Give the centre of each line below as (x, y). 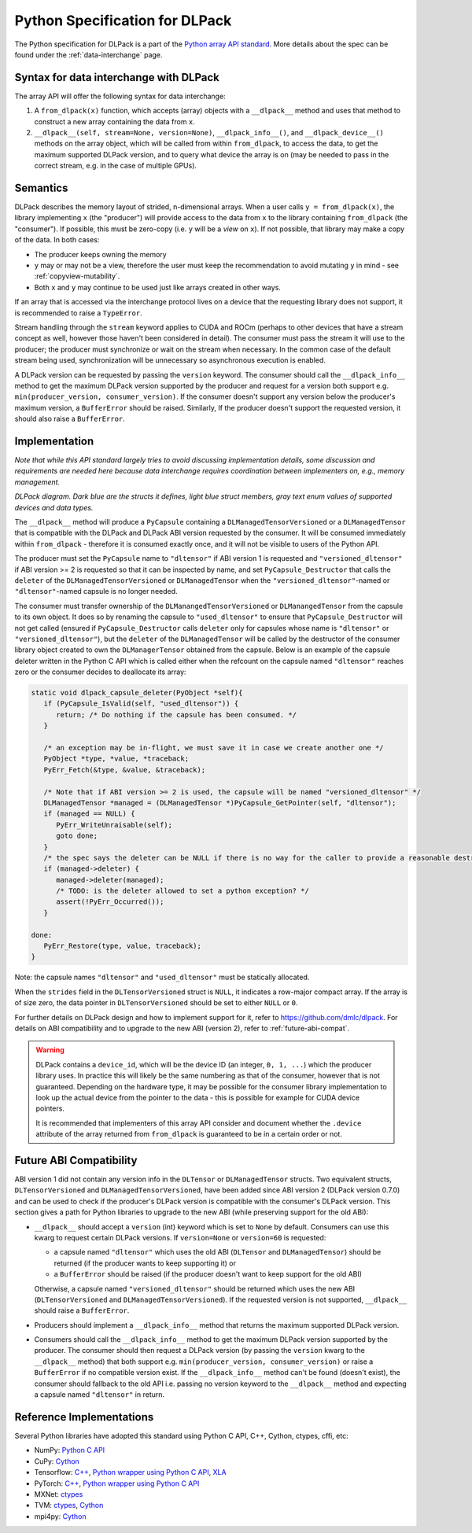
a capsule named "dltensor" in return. (100, 1395)
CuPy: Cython (57, 1461)
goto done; (77, 836)
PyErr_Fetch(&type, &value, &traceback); (125, 770)
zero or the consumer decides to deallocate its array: (100, 672)
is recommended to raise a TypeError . (79, 313)
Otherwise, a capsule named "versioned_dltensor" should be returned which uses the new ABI (195, 1288)
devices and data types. (54, 507)
